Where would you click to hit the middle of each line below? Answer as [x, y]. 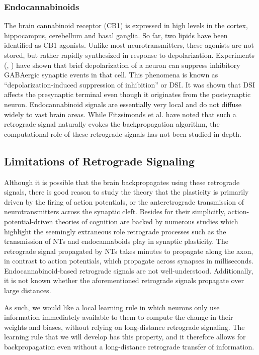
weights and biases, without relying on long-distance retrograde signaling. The [124, 327]
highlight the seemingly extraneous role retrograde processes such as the [115, 231]
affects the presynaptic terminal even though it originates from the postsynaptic [127, 94]
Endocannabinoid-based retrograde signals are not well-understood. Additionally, [129, 270]
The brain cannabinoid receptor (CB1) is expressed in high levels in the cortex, [126, 25]
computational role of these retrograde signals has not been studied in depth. [123, 134]
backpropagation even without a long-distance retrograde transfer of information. [129, 347]
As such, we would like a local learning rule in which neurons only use [112, 307]
